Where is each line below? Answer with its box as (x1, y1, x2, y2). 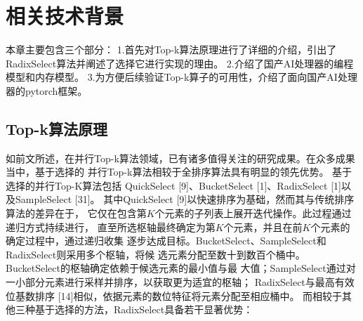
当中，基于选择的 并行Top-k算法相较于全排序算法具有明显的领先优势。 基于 (6, 164, 352, 179)
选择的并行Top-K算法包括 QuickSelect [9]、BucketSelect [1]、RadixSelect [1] (6, 178, 341, 192)
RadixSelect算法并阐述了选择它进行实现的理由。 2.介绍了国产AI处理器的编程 (6, 55, 354, 70)
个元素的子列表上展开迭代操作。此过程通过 (154, 206, 352, 221)
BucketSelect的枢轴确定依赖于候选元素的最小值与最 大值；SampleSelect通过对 (6, 261, 356, 275)
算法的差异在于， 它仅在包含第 (6, 206, 147, 221)
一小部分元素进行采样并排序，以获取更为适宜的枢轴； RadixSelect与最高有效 (6, 275, 355, 289)
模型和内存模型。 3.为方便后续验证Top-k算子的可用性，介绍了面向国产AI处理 (6, 70, 357, 84)
